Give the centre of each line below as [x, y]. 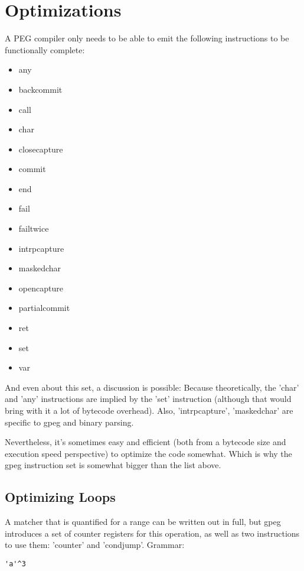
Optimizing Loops [60, 497]
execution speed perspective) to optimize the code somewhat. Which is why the [148, 453]
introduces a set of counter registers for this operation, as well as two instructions [152, 533]
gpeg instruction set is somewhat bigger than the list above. [113, 465]
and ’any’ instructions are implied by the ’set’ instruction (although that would [148, 399]
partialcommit [44, 308]
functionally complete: [45, 49]
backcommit [40, 89]
